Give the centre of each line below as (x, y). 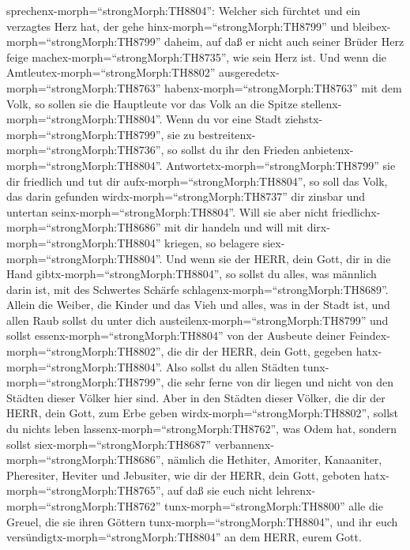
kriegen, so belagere (212, 242)
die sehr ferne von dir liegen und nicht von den (281, 382)
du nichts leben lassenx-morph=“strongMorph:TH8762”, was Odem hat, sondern (202, 429)
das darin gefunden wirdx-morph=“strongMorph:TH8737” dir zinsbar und (186, 196)
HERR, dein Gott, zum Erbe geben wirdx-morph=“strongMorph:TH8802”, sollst (203, 413)
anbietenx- (328, 150)
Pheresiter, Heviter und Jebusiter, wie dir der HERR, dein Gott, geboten (183, 475)
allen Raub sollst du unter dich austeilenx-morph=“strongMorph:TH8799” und (197, 320)
